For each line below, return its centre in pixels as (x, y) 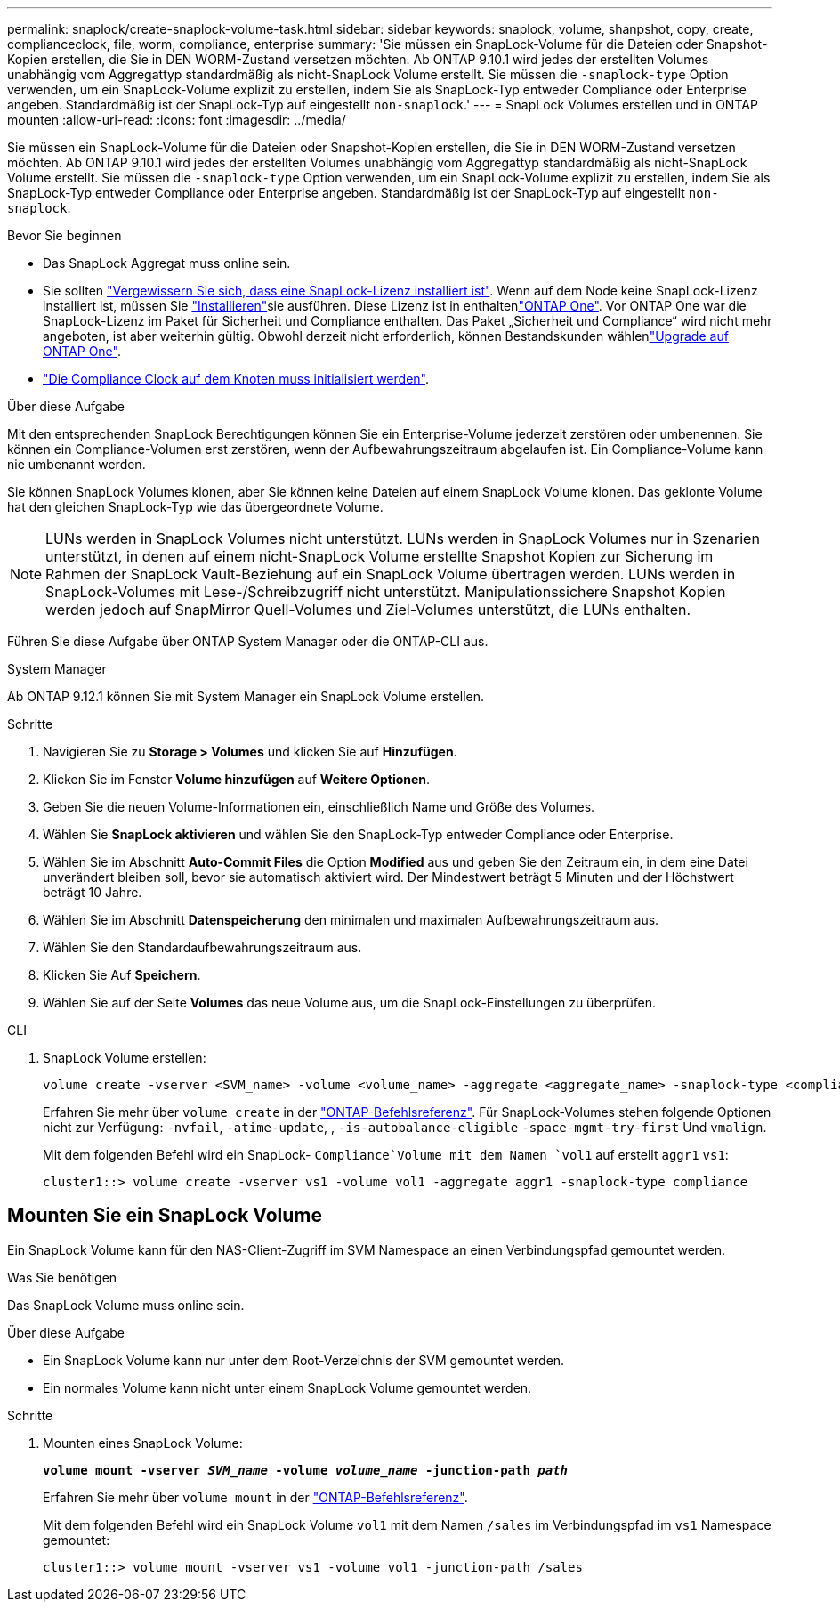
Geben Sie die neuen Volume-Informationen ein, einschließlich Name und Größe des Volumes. (319, 807)
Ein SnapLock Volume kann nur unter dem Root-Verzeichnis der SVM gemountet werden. (304, 1360)
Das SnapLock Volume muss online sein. (126, 1305)
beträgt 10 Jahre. (93, 892)
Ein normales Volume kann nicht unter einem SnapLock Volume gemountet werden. (287, 1387)
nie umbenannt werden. (77, 464)
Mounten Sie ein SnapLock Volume (165, 1216)
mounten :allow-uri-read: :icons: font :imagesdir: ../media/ (177, 120)
